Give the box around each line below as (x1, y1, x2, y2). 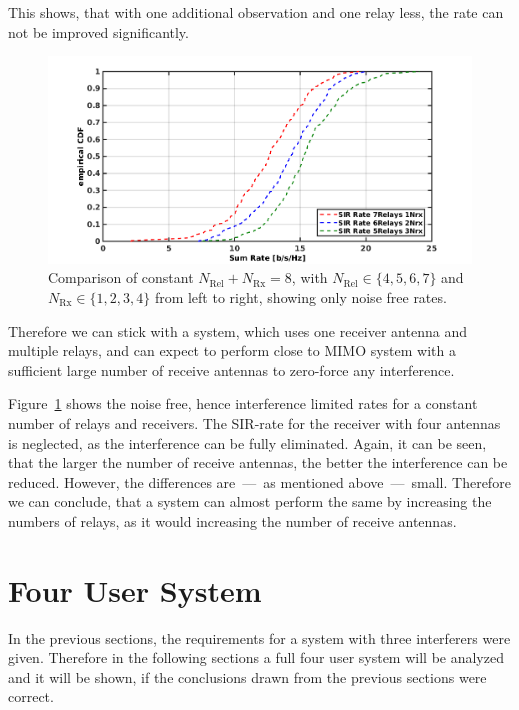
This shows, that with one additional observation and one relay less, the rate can (8, 2, 504, 22)
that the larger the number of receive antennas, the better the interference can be (8, 452, 508, 473)
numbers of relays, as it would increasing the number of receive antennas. (8, 510, 457, 531)
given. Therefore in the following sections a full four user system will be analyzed (8, 647, 504, 668)
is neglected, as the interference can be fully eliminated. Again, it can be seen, (8, 432, 487, 453)
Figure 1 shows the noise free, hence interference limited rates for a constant (8, 393, 478, 414)
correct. (8, 686, 54, 707)
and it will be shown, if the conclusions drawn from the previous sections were (8, 666, 487, 687)
